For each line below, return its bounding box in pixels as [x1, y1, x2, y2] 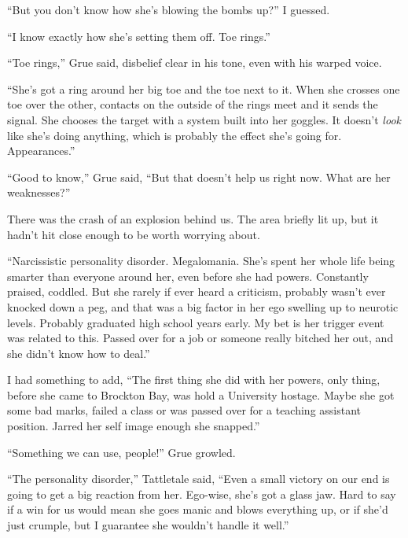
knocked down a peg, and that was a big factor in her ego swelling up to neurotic [7, 298, 399, 315]
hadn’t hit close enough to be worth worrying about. [7, 226, 260, 242]
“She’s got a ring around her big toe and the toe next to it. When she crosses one [7, 80, 400, 97]
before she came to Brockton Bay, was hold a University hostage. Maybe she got [7, 386, 395, 403]
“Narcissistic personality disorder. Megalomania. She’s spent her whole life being [7, 252, 395, 269]
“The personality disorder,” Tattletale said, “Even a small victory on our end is [7, 470, 390, 487]
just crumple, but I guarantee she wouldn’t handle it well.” [7, 517, 289, 533]
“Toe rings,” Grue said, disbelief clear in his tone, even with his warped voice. [7, 54, 382, 71]
